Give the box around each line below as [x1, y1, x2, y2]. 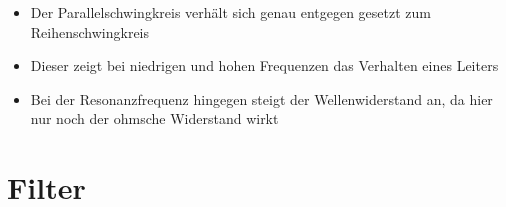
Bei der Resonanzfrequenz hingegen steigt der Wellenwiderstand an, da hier [30, 88, 493, 109]
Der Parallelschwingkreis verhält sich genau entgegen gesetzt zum [30, 2, 431, 22]
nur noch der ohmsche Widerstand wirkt [30, 108, 279, 129]
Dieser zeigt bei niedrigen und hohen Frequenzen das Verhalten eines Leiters [30, 55, 499, 76]
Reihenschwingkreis [30, 21, 150, 42]
